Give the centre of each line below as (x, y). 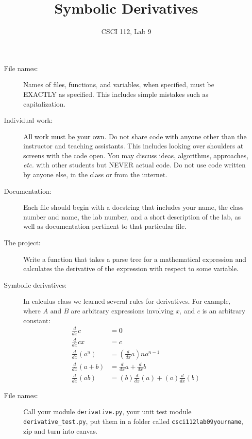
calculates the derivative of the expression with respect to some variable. (131, 268)
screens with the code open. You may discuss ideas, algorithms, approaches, (136, 155)
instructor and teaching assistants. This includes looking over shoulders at (134, 146)
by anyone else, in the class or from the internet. (95, 174)
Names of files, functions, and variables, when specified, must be (119, 84)
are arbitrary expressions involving (122, 311)
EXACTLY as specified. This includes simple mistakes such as (116, 94)
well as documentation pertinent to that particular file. (105, 226)
